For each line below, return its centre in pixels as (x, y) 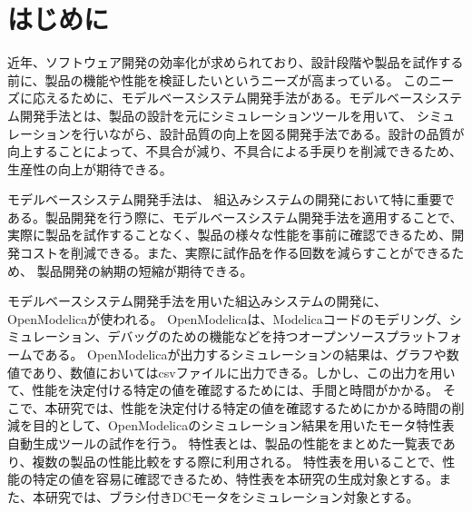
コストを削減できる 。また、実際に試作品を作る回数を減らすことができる (236, 253)
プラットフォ (424, 336)
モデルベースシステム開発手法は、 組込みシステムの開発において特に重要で (231, 199)
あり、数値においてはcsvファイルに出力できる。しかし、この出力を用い (244, 372)
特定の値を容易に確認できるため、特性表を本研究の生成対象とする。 (236, 479)
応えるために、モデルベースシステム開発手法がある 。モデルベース (228, 98)
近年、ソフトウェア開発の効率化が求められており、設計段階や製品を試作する (236, 62)
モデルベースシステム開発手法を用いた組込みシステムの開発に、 (197, 301)
